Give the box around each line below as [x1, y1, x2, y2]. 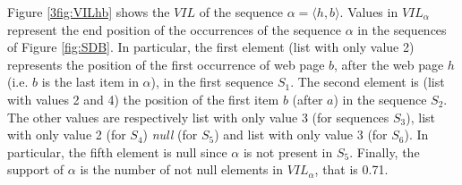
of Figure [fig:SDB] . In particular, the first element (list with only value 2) [7, 38, 415, 56]
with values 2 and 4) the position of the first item [7, 89, 279, 108]
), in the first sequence [150, 72, 274, 91]
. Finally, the [349, 142, 420, 161]
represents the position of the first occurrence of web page [7, 55, 325, 73]
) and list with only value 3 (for [214, 125, 388, 144]
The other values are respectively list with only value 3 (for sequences [7, 107, 389, 126]
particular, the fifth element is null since [7, 142, 227, 161]
